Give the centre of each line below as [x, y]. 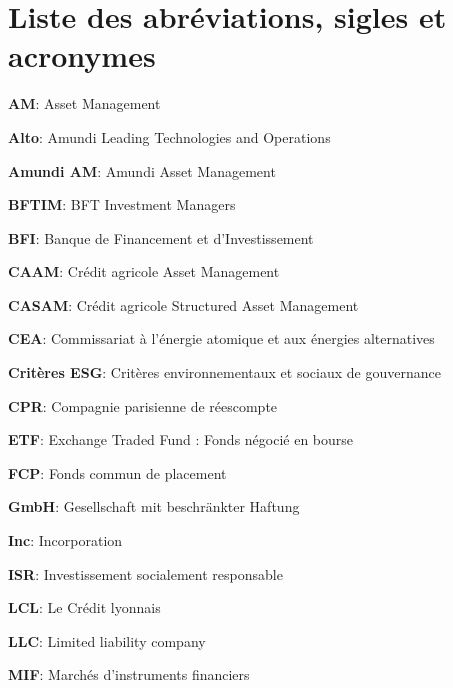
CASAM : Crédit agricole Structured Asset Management [183, 304]
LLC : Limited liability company [107, 640]
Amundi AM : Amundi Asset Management [142, 170]
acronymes [82, 55]
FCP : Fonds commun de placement [117, 472]
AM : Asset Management [84, 103]
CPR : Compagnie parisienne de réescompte [143, 405]
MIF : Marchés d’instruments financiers [129, 674]
